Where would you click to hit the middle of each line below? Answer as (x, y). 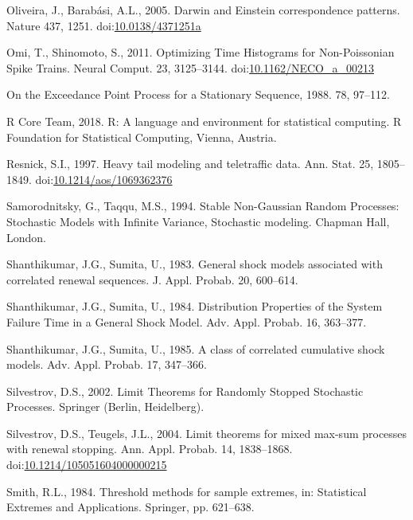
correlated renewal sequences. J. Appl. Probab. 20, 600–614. (152, 279)
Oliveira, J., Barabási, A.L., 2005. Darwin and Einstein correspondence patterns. (203, 10)
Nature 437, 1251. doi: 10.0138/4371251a (104, 25)
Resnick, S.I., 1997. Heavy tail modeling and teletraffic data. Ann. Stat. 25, (190, 164)
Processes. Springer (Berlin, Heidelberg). (105, 407)
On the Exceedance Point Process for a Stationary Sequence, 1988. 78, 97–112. (198, 94)
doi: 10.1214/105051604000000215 (87, 465)
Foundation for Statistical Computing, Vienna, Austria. (142, 137)
